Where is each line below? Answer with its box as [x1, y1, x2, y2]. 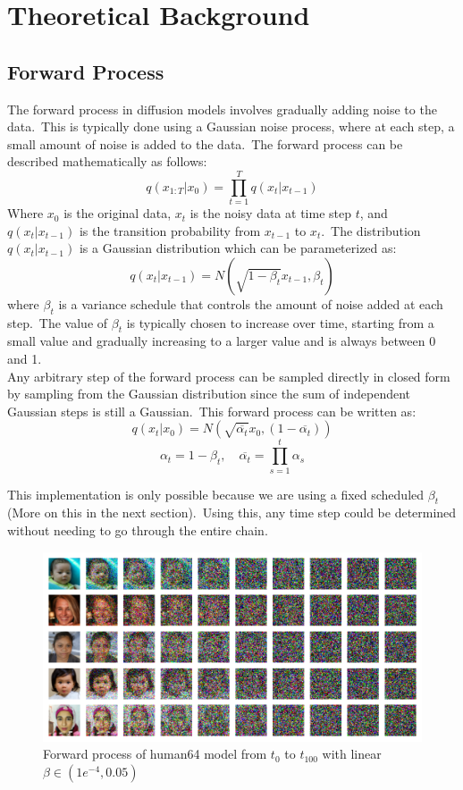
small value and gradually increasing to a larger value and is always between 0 [7, 332, 436, 350]
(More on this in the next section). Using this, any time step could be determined [7, 503, 457, 522]
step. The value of [7, 313, 108, 332]
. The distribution [321, 221, 421, 240]
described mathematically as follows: [7, 152, 207, 171]
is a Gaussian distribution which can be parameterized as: [79, 239, 397, 257]
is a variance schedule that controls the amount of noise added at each [58, 294, 443, 313]
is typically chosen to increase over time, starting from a [126, 313, 434, 332]
